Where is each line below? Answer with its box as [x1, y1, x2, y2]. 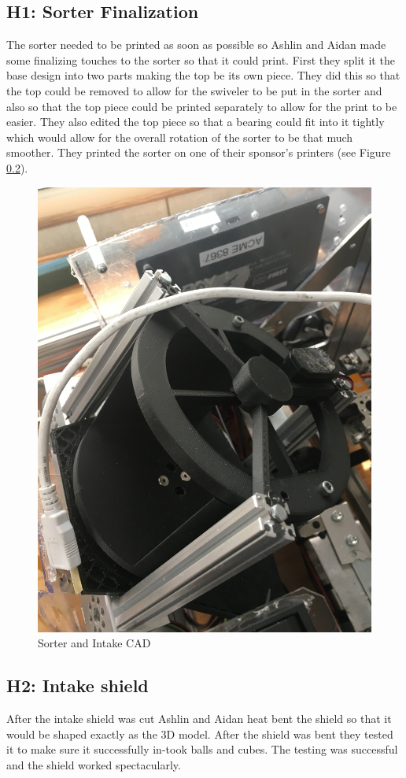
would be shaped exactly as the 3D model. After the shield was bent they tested [6, 725, 393, 742]
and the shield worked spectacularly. [6, 757, 181, 773]
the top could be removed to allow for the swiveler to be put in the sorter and [6, 82, 382, 98]
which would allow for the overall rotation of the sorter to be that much [6, 128, 353, 145]
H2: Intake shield [6, 673, 149, 698]
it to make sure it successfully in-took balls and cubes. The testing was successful [6, 741, 398, 758]
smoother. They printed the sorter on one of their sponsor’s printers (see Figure [6, 144, 391, 161]
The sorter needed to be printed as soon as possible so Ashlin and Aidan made [6, 36, 386, 53]
